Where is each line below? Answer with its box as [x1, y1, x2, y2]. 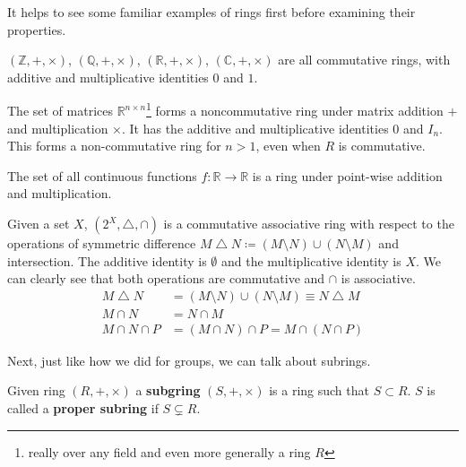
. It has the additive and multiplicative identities [122, 118, 389, 137]
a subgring [135, 381, 201, 400]
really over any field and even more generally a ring [28, 442, 311, 461]
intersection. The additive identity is [7, 251, 207, 270]
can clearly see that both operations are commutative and [7, 269, 325, 288]
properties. [7, 20, 66, 39]
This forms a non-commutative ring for [7, 136, 221, 155]
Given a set [7, 214, 70, 232]
